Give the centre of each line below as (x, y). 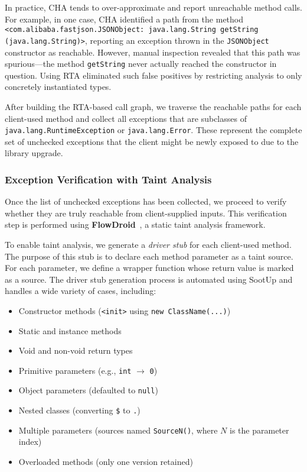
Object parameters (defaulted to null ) (88, 390)
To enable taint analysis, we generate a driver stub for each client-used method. (148, 244)
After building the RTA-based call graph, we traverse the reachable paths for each (153, 106)
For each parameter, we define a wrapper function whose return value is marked (149, 268)
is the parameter (259, 430)
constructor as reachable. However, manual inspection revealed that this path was (153, 52)
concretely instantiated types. (58, 87)
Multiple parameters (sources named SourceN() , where (118, 430)
